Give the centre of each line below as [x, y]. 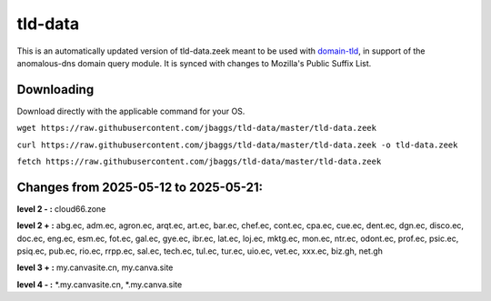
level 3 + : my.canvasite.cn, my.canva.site [95, 267]
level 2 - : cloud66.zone [61, 208]
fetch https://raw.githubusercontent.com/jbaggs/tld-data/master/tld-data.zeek [199, 162]
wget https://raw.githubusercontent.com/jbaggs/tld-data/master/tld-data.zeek [197, 128]
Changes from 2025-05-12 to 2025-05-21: [140, 187]
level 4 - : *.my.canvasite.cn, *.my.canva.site [100, 284]
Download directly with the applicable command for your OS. [131, 111]
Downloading [55, 90]
